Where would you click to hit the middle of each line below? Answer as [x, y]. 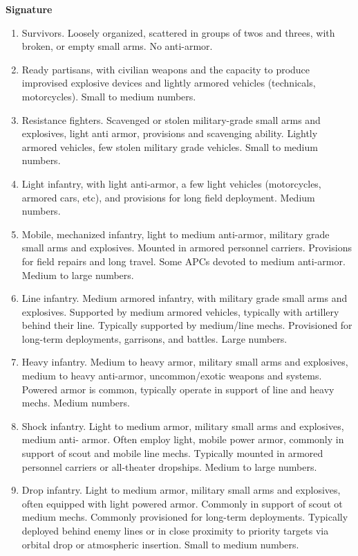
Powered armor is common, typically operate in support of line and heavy [178, 389]
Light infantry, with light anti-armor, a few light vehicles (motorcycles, [171, 183]
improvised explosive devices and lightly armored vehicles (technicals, [169, 83]
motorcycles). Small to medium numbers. [109, 96]
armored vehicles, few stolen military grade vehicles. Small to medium [170, 146]
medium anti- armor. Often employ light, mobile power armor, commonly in [183, 439]
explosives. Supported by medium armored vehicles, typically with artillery [180, 311]
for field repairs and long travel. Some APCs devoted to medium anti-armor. [183, 261]
